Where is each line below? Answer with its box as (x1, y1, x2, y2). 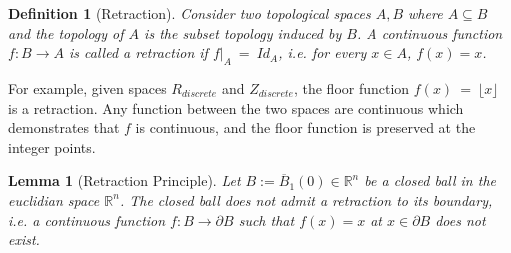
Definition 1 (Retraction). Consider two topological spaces (8, 3, 371, 23)
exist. (8, 229, 40, 250)
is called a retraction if (68, 42, 208, 63)
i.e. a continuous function (8, 209, 166, 230)
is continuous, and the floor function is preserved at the (135, 117, 476, 138)
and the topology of (8, 22, 124, 43)
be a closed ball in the (364, 170, 496, 191)
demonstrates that (8, 117, 120, 138)
